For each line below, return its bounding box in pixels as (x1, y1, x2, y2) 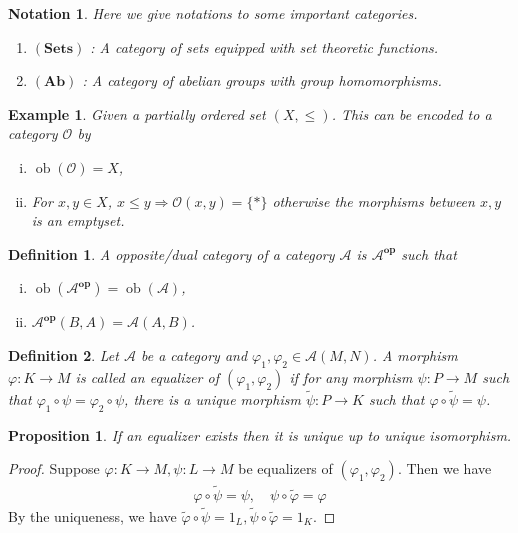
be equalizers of (238, 458, 333, 479)
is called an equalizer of (75, 366, 219, 387)
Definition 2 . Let (8, 344, 119, 365)
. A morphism (372, 344, 458, 365)
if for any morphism (289, 366, 413, 387)
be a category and (140, 344, 248, 365)
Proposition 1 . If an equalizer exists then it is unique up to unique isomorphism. (8, 424, 512, 445)
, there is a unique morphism (124, 388, 301, 409)
